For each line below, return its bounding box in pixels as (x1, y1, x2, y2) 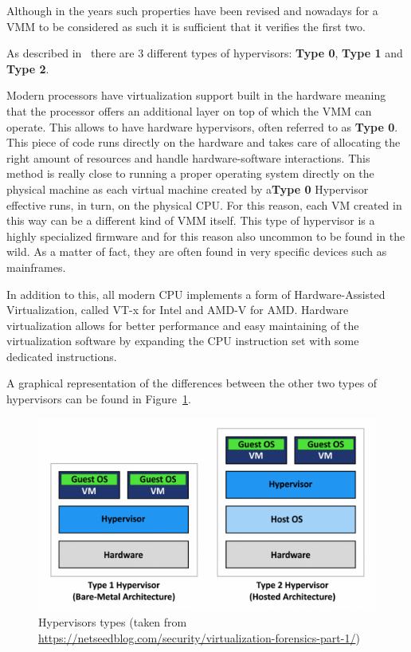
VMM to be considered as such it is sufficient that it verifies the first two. (6, 18, 366, 34)
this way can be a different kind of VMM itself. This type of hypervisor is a (6, 212, 375, 229)
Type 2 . (6, 60, 49, 77)
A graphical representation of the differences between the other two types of (6, 375, 378, 391)
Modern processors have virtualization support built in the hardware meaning (6, 87, 386, 104)
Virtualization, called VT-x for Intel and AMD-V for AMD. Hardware (6, 301, 349, 318)
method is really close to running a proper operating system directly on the (6, 165, 374, 182)
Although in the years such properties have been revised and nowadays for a (6, 2, 378, 18)
